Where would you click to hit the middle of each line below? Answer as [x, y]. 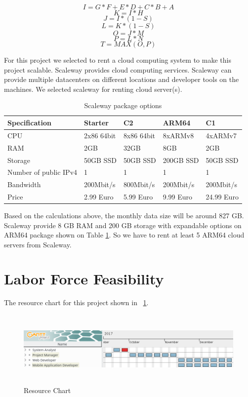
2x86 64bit [100, 135]
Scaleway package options [123, 105]
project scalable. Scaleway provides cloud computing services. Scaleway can [118, 69]
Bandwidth [24, 184]
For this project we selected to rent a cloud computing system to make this [118, 60]
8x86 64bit [139, 135]
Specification [29, 122]
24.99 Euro [222, 197]
